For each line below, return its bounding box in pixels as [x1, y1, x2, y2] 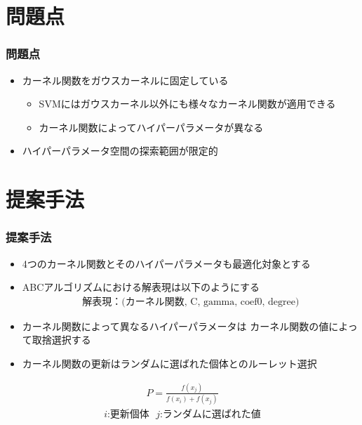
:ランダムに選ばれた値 [159, 410, 261, 420]
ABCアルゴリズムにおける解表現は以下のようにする [22, 280, 260, 294]
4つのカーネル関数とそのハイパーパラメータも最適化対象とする [22, 256, 311, 270]
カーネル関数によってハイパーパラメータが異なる [39, 119, 264, 134]
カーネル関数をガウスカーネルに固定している [22, 72, 229, 87]
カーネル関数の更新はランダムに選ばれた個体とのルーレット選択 [22, 355, 317, 370]
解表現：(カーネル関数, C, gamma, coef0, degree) [82, 296, 300, 307]
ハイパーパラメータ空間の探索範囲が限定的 [22, 143, 218, 158]
